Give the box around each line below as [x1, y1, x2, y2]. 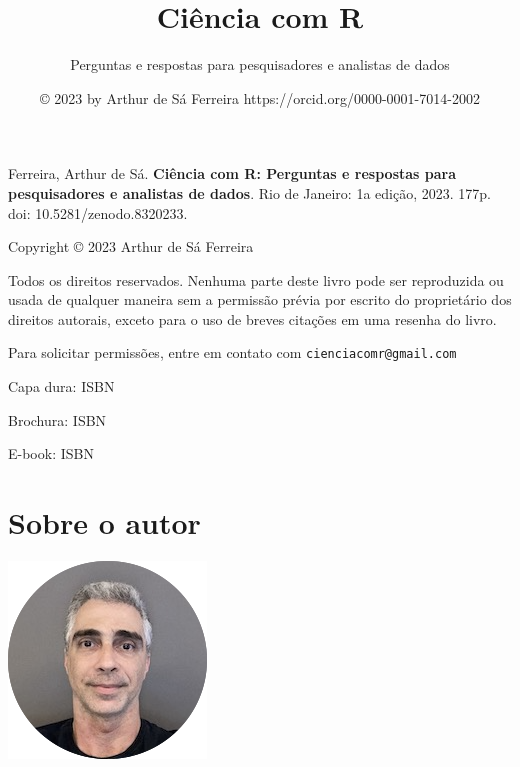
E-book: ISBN [8, 443, 94, 464]
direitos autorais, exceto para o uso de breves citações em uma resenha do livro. [8, 308, 497, 329]
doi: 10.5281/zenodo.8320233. [8, 202, 188, 223]
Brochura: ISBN [8, 409, 107, 430]
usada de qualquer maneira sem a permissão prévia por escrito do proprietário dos [8, 289, 512, 310]
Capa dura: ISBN [8, 376, 115, 397]
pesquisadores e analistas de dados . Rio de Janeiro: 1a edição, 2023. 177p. [8, 182, 491, 203]
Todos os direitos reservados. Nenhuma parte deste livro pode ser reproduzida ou [8, 269, 504, 290]
